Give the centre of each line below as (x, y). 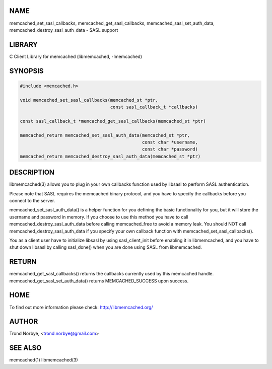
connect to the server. (32, 201)
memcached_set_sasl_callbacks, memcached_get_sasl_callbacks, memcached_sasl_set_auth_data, (112, 23)
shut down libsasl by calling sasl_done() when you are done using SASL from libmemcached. (106, 247)
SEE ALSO (25, 348)
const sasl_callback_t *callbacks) (154, 107)
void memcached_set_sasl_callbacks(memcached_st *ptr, (89, 100)
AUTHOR (24, 321)
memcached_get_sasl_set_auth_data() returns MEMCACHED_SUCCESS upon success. (99, 281)
